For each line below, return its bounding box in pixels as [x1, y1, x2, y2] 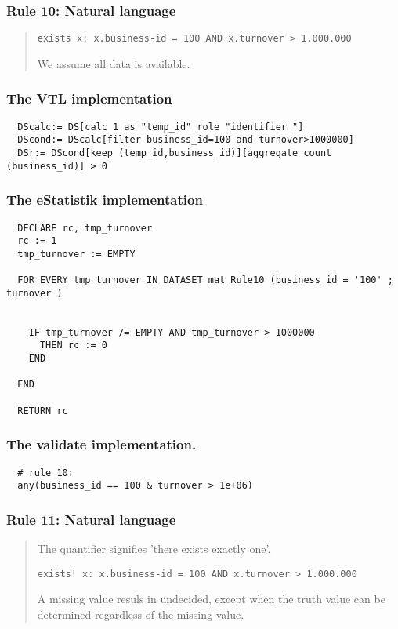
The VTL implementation [6, 89, 172, 108]
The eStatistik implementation [6, 190, 203, 209]
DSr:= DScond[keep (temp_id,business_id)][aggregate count [17, 147, 332, 158]
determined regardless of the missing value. [37, 605, 244, 622]
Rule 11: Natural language [6, 509, 176, 529]
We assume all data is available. [37, 55, 190, 71]
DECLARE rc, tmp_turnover [17, 222, 153, 234]
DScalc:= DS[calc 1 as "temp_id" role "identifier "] [17, 121, 304, 133]
